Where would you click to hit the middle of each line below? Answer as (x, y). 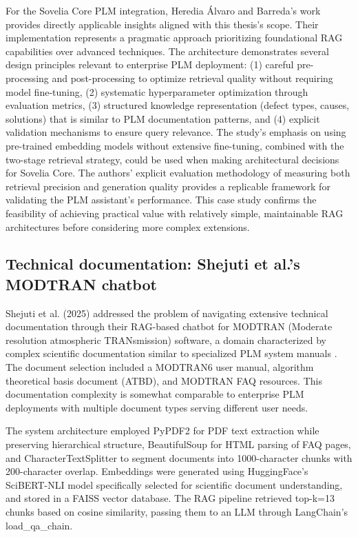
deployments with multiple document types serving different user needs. (157, 407)
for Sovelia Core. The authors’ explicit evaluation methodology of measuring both (178, 173)
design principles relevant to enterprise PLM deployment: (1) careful (150, 64)
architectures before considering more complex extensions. (128, 226)
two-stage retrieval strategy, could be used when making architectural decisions (172, 159)
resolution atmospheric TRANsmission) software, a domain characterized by (166, 340)
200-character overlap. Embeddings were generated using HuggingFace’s (157, 471)
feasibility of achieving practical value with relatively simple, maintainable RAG (175, 213)
